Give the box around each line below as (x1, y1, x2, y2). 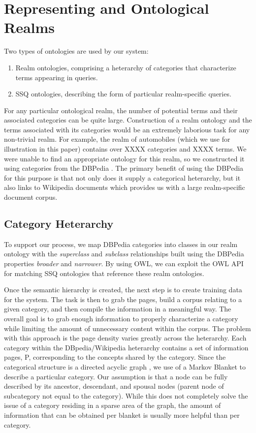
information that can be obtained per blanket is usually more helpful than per (4, 409, 240, 420)
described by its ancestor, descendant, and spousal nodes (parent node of (4, 381, 224, 391)
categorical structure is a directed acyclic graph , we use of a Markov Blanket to (4, 361, 246, 371)
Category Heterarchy (4, 216, 114, 231)
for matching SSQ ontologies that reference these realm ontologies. (4, 268, 204, 278)
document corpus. (4, 192, 58, 202)
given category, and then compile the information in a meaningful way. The (4, 304, 231, 314)
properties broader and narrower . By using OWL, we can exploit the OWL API (4, 258, 244, 269)
